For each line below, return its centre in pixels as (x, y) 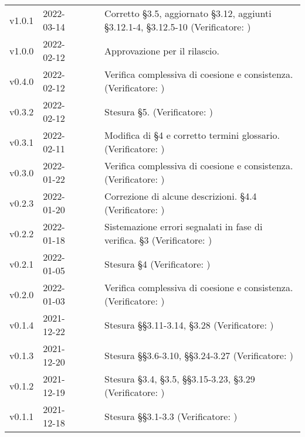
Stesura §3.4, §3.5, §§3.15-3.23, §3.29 (180, 379)
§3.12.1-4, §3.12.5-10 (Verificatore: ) (178, 27)
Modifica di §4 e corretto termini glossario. (192, 135)
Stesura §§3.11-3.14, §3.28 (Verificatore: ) (189, 325)
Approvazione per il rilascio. (162, 50)
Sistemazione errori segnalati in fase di (184, 226)
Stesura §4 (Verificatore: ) (157, 264)
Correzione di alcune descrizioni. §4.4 (181, 196)
